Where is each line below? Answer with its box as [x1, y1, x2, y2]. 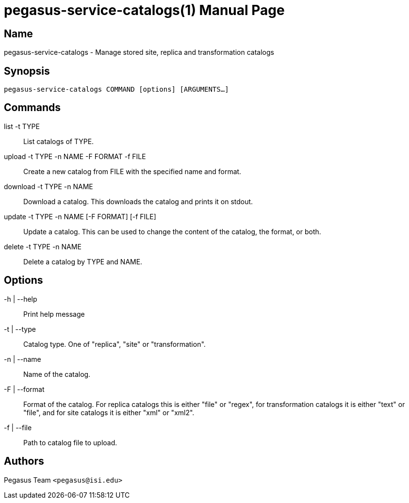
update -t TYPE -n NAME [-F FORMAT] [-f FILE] [4, 212, 156, 221]
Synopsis [4, 65, 50, 77]
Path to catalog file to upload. [23, 438, 117, 447]
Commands [4, 101, 61, 114]
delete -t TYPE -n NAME [4, 242, 82, 251]
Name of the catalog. [23, 370, 91, 378]
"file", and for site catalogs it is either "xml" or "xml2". [23, 408, 195, 417]
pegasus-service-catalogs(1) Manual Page [4, 2, 285, 18]
